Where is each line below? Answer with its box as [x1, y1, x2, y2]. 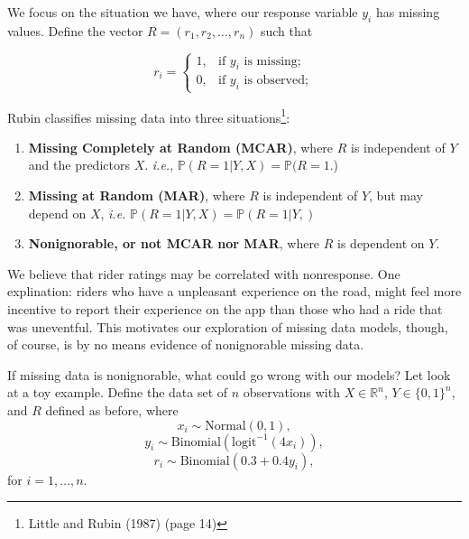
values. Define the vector [7, 21, 143, 40]
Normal [205, 419, 246, 432]
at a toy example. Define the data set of [7, 383, 228, 402]
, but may [369, 185, 423, 204]
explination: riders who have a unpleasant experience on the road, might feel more [7, 282, 462, 301]
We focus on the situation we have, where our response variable [7, 3, 358, 21]
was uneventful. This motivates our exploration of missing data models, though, [7, 317, 448, 336]
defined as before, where [45, 400, 179, 419]
